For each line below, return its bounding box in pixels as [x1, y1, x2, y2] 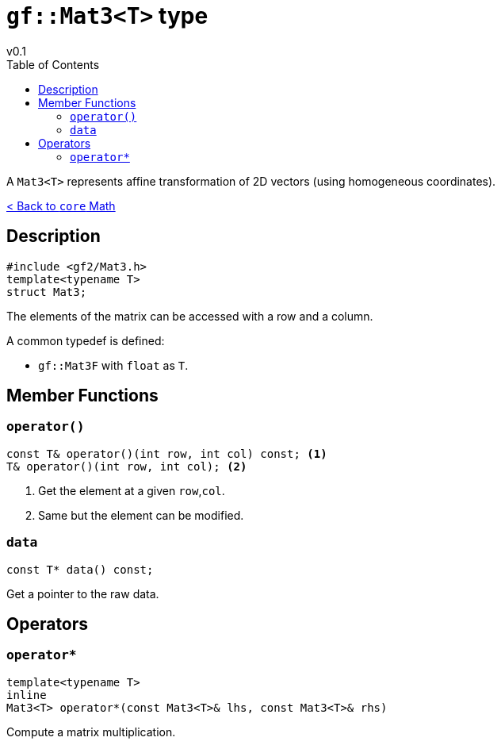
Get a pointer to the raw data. [6, 586, 159, 601]
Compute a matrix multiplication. [6, 724, 176, 739]
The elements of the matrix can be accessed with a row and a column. [6, 309, 373, 323]
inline [6, 688, 47, 701]
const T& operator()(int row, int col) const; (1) [6, 447, 327, 460]
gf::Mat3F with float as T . [38, 358, 189, 372]
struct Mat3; [6, 285, 87, 298]
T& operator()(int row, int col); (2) [6, 459, 247, 473]
